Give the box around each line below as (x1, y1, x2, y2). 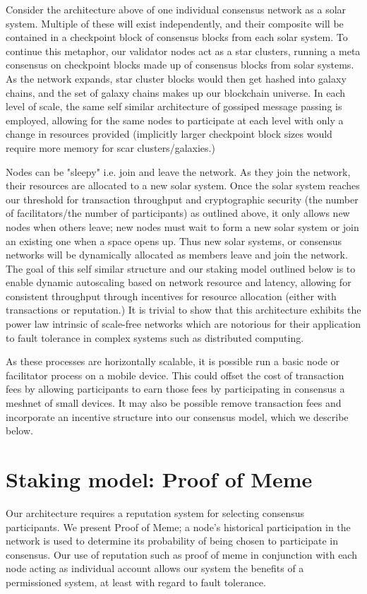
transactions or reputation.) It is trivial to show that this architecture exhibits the (6, 302, 361, 317)
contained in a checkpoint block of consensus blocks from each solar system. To (6, 30, 348, 44)
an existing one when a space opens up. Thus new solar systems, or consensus (6, 233, 342, 248)
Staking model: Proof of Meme (6, 465, 313, 493)
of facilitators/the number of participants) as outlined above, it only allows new (6, 206, 350, 220)
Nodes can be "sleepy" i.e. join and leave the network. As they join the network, (6, 164, 351, 179)
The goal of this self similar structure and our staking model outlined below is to (6, 261, 356, 275)
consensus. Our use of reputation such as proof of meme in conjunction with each (6, 547, 357, 562)
